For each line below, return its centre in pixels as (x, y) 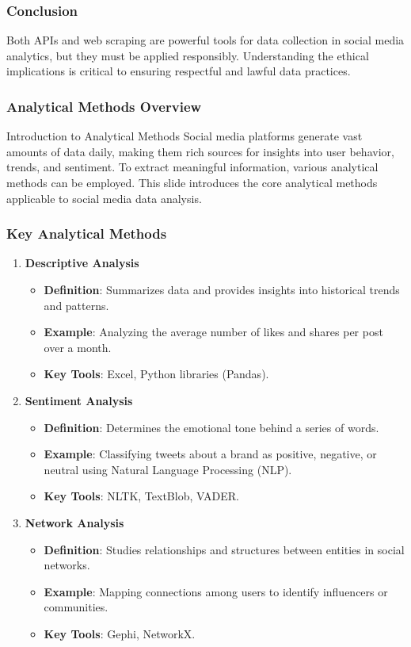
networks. (67, 565)
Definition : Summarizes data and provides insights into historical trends (222, 289)
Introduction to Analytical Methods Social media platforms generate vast (185, 136)
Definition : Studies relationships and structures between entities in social (224, 549)
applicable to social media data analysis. (104, 198)
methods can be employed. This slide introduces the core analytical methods (192, 182)
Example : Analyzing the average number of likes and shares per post (213, 332)
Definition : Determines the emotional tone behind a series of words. (211, 427)
